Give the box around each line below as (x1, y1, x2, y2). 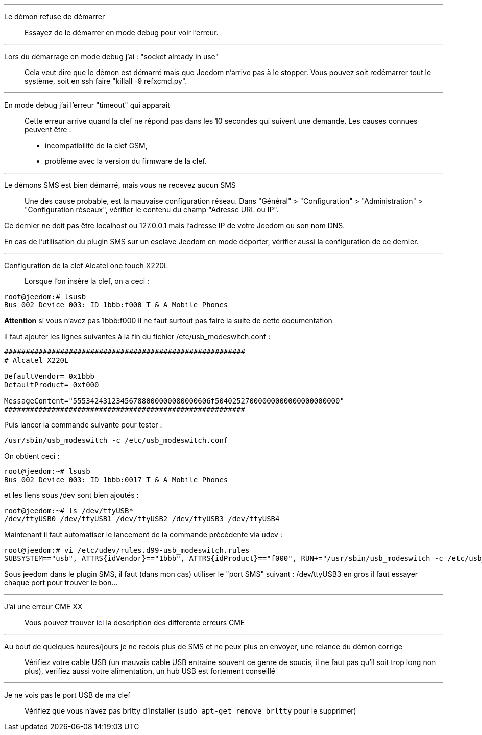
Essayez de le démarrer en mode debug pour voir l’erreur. (25, 28, 219, 37)
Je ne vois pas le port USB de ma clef (4, 691, 131, 699)
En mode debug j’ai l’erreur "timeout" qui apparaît (4, 101, 170, 109)
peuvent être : (25, 125, 71, 134)
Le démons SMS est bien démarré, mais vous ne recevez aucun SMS (4, 181, 236, 189)
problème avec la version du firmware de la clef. (45, 157, 207, 165)
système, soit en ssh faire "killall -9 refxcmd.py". (25, 77, 187, 85)
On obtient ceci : (4, 452, 60, 460)
